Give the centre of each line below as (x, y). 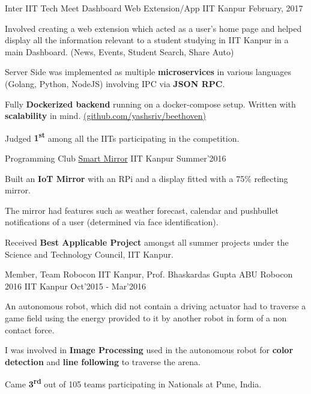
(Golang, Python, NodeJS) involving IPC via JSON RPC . (115, 83)
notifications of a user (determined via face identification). (112, 222)
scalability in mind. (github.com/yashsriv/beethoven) (105, 116)
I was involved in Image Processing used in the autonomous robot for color (149, 350)
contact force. (30, 329)
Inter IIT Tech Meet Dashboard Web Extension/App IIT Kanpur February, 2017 (154, 8)
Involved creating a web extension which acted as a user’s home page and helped (153, 28)
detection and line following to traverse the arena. (103, 361)
